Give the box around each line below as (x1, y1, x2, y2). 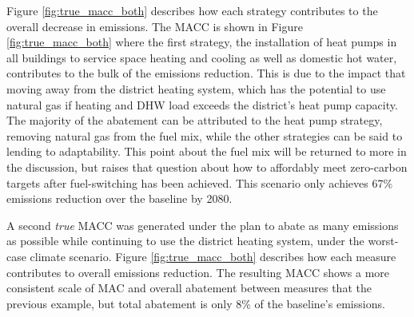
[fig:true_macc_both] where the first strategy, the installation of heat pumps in (6, 34, 397, 50)
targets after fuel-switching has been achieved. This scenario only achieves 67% (6, 174, 393, 191)
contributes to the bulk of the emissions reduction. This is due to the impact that (6, 65, 406, 81)
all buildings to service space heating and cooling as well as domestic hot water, (6, 49, 397, 65)
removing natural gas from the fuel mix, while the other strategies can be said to (6, 127, 403, 144)
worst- (368, 232, 399, 249)
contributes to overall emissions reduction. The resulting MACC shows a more (6, 264, 390, 280)
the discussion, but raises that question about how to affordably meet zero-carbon (6, 158, 408, 175)
